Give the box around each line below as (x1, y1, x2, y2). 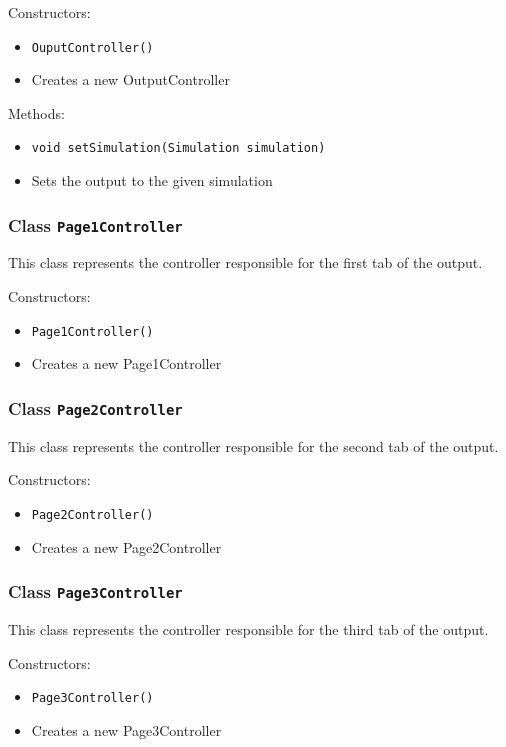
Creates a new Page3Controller (31, 719, 222, 740)
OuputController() (31, 40, 154, 55)
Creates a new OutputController (31, 69, 230, 90)
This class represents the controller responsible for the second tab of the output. (8, 435, 499, 456)
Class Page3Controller (8, 579, 183, 604)
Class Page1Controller (8, 212, 183, 237)
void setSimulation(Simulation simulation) (31, 141, 326, 156)
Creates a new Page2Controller (31, 536, 222, 557)
